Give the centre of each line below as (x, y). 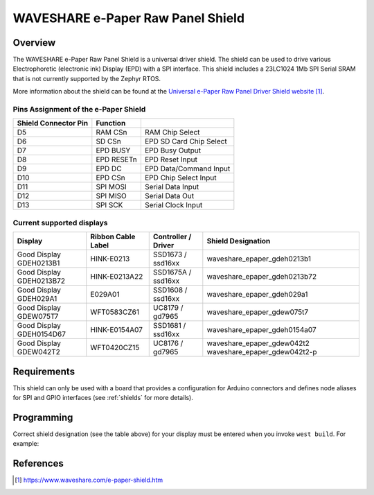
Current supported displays (60, 223)
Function (111, 123)
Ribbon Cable (113, 237)
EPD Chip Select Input (180, 178)
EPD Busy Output (172, 150)
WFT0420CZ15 (115, 348)
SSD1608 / (170, 290)
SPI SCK (109, 205)
